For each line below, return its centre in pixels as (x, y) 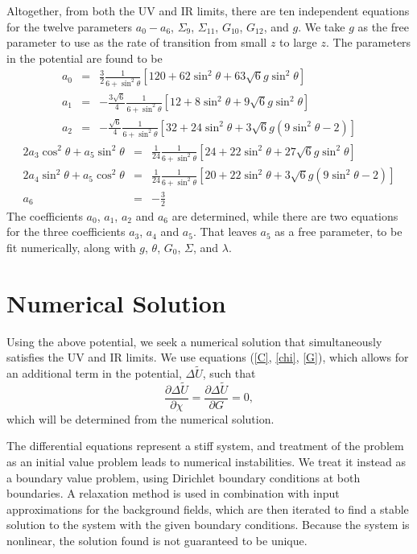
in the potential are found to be (85, 58)
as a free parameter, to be (339, 232)
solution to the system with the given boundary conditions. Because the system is (208, 525)
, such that (229, 373)
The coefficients (45, 215)
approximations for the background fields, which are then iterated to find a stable (208, 509)
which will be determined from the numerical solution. (140, 418)
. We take (322, 26)
